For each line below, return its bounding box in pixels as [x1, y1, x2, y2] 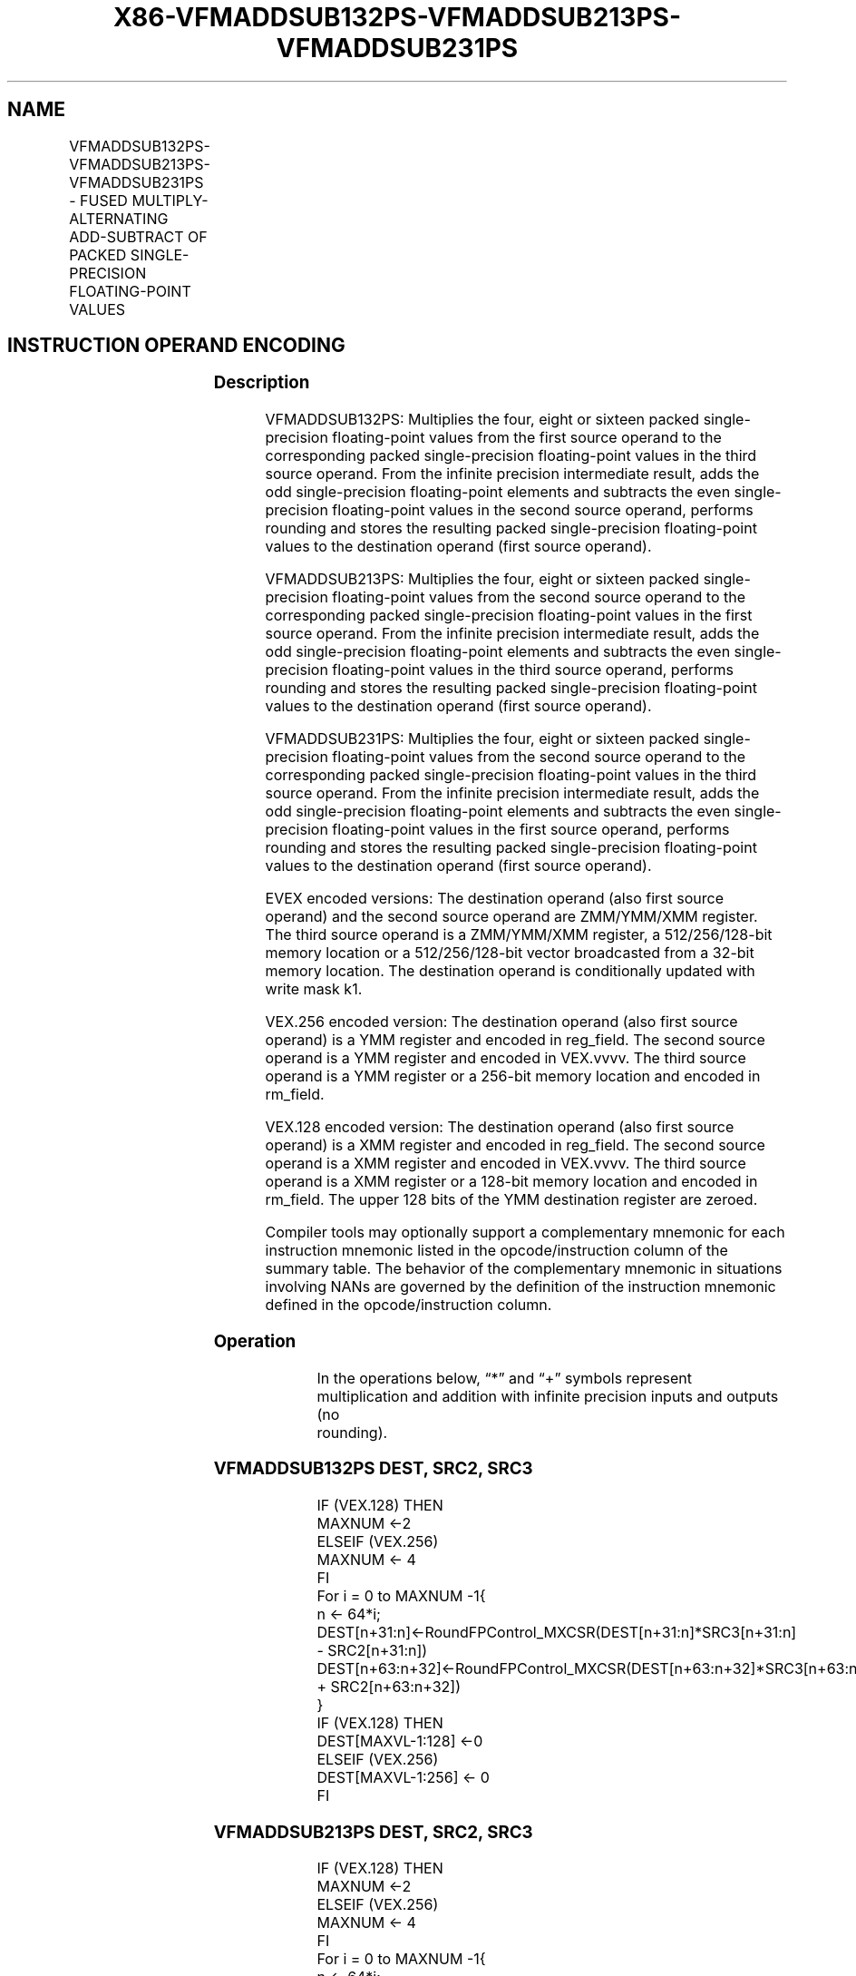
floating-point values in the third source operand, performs [332, 660, 734, 680]
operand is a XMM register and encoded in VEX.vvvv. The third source [265, 1154, 746, 1173]
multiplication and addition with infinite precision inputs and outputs [316, 1386, 779, 1405]
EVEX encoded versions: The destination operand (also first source [265, 889, 724, 908]
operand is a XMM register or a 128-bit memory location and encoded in [265, 1172, 758, 1191]
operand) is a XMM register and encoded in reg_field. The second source [265, 1136, 765, 1155]
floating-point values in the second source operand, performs [332, 501, 754, 520]
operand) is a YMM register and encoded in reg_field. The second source [265, 1031, 765, 1050]
